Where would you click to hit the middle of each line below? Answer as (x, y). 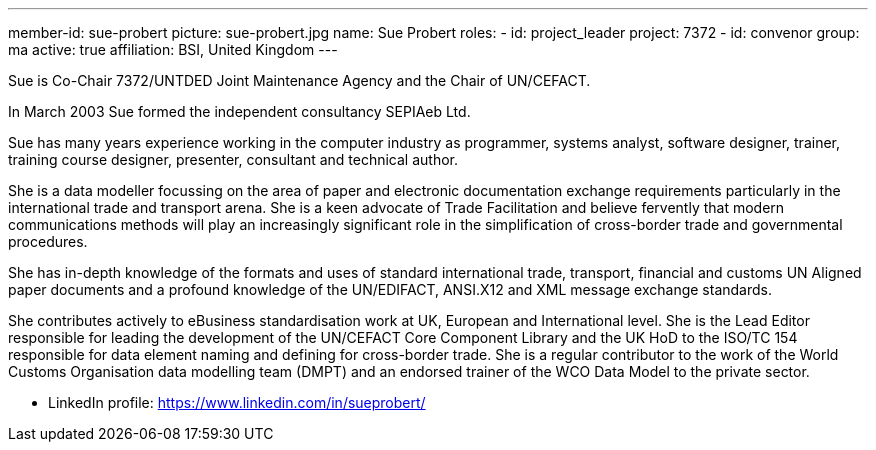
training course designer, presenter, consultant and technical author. (233, 159)
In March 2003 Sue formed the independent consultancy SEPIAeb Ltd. (239, 111)
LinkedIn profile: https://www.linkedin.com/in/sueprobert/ (237, 402)
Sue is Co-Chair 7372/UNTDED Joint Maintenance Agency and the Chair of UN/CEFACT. (299, 80)
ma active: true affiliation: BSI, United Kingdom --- (173, 49)
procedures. (48, 241)
